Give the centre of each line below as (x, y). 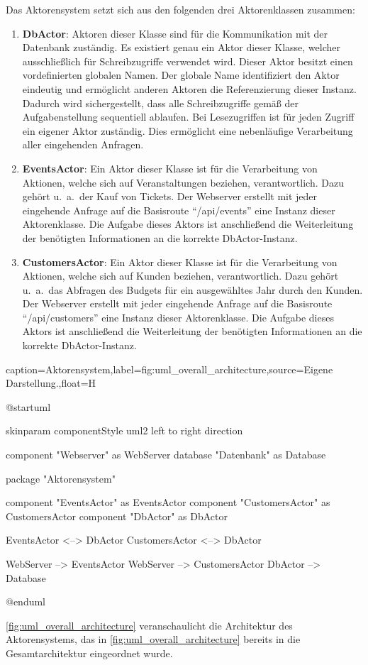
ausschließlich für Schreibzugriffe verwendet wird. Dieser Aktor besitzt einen (188, 61)
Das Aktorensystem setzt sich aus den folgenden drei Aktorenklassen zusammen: (180, 9)
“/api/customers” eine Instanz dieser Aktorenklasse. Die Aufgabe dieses (178, 317)
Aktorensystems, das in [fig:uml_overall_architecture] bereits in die (153, 639)
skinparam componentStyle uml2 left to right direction (124, 430)
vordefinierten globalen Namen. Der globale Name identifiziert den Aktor (181, 75)
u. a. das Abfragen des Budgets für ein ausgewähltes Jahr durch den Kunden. (193, 289)
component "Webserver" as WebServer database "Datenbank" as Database (166, 455)
